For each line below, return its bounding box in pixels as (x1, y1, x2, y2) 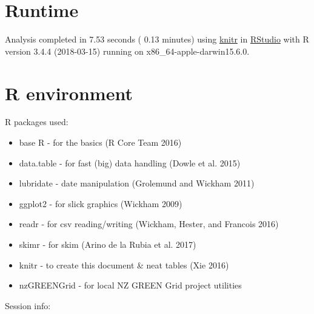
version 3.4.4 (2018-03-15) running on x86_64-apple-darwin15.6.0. (5, 44, 250, 57)
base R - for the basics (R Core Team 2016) (19, 136, 182, 149)
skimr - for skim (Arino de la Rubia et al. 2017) (19, 238, 196, 250)
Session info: (5, 299, 51, 312)
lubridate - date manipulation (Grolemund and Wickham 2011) (19, 177, 255, 189)
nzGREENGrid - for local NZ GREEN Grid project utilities (19, 279, 242, 292)
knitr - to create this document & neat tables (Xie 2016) (19, 258, 229, 271)
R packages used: (5, 115, 68, 128)
